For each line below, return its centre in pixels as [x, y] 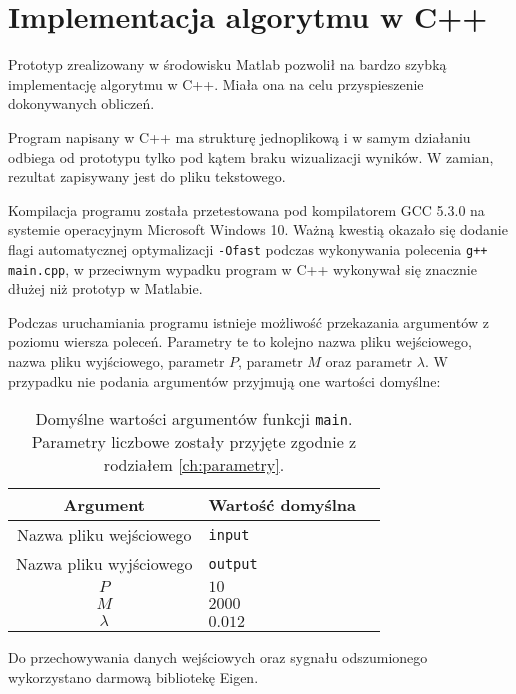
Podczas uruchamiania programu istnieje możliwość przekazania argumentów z [248, 321]
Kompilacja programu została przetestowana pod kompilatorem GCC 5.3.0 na [246, 209]
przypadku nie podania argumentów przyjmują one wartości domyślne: [224, 380]
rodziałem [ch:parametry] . [194, 465]
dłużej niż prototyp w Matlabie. [105, 288]
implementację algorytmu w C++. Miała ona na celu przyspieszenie [216, 83]
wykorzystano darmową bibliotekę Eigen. [133, 676]
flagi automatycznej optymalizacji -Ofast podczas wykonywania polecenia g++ [248, 248]
